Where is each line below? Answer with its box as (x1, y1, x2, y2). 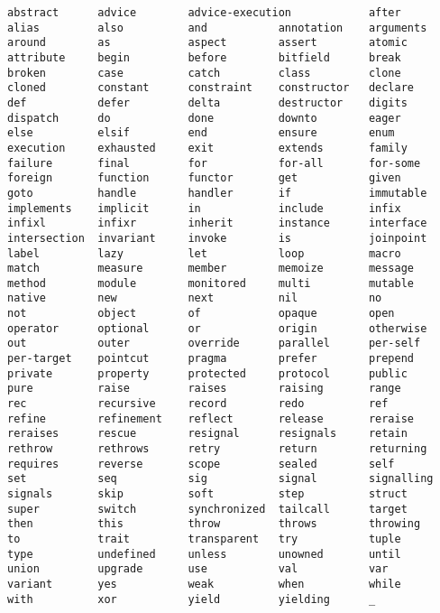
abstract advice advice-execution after (7, 6, 401, 19)
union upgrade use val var (7, 562, 389, 576)
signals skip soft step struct (7, 488, 408, 500)
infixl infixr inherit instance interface (7, 217, 427, 230)
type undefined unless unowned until (7, 547, 401, 561)
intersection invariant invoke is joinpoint (7, 231, 427, 245)
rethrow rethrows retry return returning (7, 442, 427, 456)
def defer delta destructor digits (7, 96, 408, 109)
